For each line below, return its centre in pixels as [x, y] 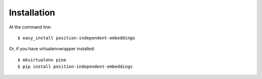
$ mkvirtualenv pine [42, 60]
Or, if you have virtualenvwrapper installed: [52, 49]
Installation [32, 13]
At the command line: [30, 27]
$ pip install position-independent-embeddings [75, 67]
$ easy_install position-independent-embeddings [76, 38]
